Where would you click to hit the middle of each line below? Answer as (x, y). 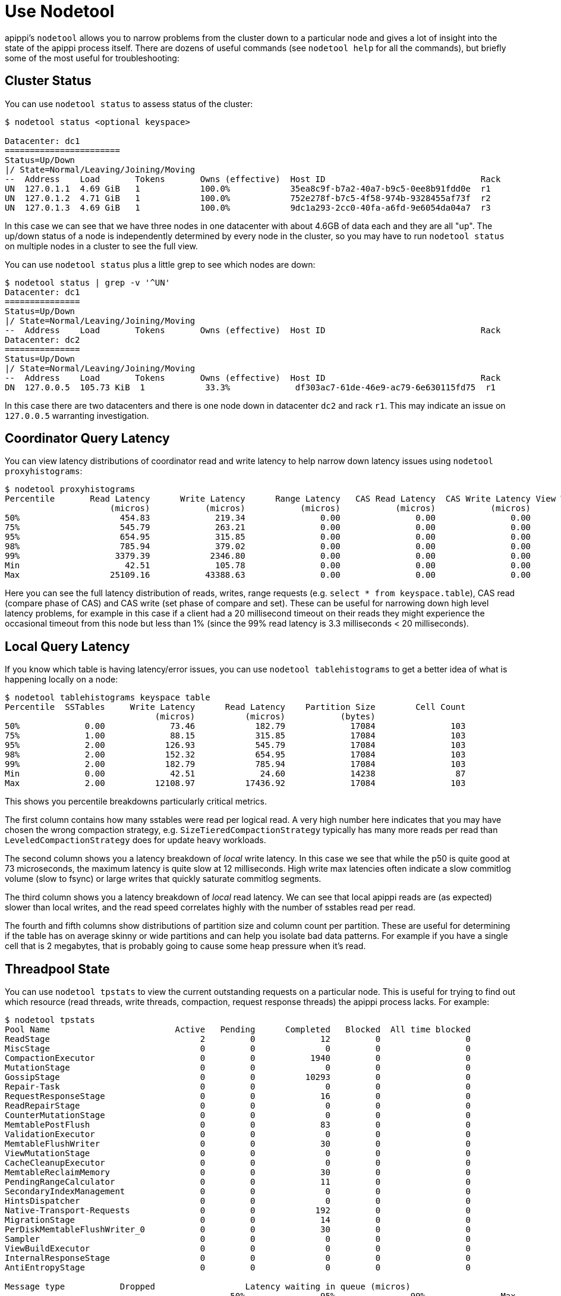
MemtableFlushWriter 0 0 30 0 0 (238, 1144)
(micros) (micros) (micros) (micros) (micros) (321, 508)
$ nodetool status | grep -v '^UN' (88, 282)
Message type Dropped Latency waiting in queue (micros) (208, 1287)
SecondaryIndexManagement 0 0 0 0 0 (238, 1192)
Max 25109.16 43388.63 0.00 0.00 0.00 (268, 575)
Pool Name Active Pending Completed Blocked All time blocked (238, 1030)
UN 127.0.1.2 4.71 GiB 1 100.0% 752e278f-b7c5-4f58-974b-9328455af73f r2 (248, 198)
